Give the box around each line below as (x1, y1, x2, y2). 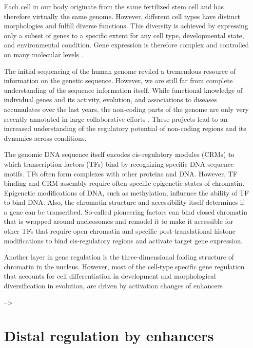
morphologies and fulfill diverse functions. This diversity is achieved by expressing (4, 21, 248, 31)
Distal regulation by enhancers (4, 326, 214, 346)
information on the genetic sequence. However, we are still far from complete (4, 75, 233, 86)
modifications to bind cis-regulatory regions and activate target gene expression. (4, 235, 243, 245)
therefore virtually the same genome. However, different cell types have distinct (4, 11, 240, 21)
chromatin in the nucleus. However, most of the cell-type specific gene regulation (4, 261, 245, 271)
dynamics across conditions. (4, 132, 87, 143)
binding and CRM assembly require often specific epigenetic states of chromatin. (4, 178, 245, 188)
